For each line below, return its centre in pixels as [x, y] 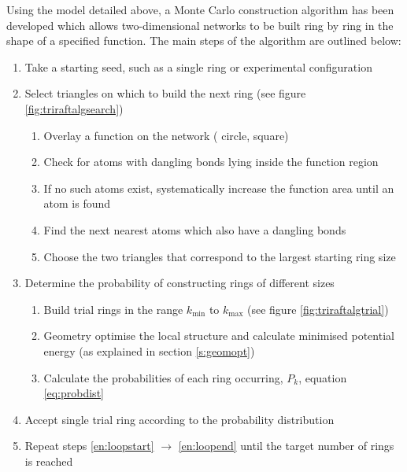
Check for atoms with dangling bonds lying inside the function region [211, 162]
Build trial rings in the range [113, 309]
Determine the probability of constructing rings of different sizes [179, 283]
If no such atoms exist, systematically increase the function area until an [219, 188]
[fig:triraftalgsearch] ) [74, 108]
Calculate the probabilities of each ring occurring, [163, 377]
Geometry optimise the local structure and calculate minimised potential [219, 336]
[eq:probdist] [74, 393]
